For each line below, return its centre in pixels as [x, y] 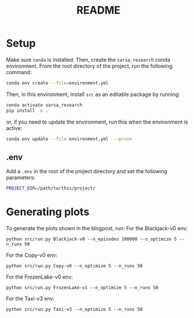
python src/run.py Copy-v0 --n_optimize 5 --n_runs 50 [74, 266]
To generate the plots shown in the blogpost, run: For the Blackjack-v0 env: [97, 228]
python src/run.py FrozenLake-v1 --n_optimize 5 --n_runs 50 [82, 288]
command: [19, 72]
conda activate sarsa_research [44, 105]
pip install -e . [27, 110]
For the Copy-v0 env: [32, 255]
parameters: [21, 178]
